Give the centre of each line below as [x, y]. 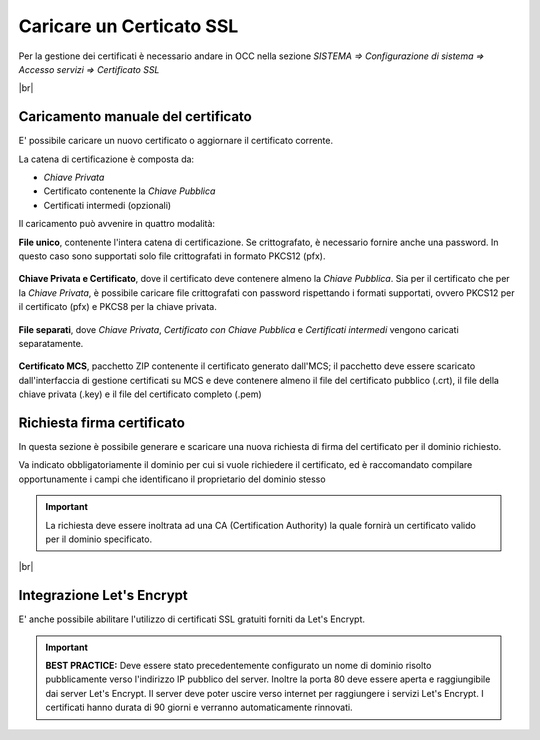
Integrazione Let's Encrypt [103, 595]
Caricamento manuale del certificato [135, 116]
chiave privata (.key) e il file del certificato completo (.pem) [140, 394]
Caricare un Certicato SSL [128, 26]
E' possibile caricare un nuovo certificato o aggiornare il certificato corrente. [176, 141]
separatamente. [51, 343]
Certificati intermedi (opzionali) [107, 205]
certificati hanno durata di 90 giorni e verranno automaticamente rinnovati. [199, 707]
